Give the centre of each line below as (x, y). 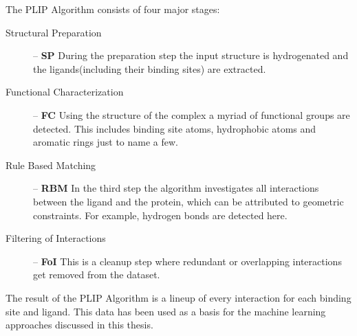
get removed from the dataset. (97, 275)
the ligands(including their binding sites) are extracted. (150, 68)
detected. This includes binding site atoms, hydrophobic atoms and (175, 128)
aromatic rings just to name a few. (106, 142)
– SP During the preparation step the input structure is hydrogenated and (191, 55)
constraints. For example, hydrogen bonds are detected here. (160, 215)
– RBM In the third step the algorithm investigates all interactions (176, 188)
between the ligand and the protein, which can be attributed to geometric (188, 201)
